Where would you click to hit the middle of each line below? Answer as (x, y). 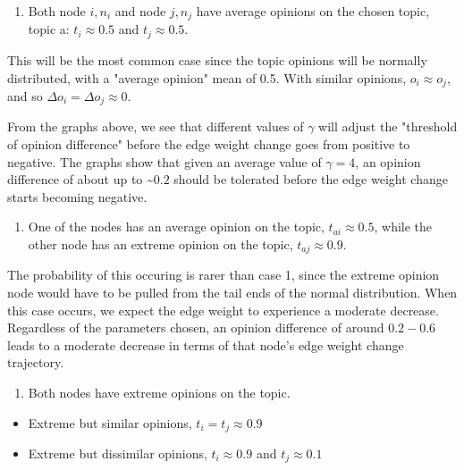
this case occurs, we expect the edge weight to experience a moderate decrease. (223, 310)
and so (25, 95)
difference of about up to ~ (80, 179)
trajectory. (36, 362)
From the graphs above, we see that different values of (156, 126)
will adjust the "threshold (388, 126)
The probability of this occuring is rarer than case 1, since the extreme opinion (224, 275)
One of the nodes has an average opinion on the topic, (176, 227)
